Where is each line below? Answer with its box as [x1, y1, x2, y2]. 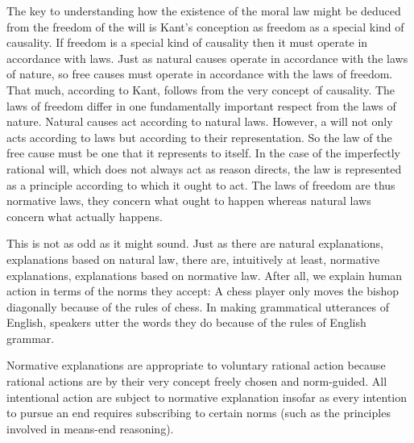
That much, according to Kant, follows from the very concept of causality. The [6, 81, 395, 98]
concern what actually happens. [6, 207, 163, 224]
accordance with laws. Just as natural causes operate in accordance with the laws [6, 49, 408, 66]
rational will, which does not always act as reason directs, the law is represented [6, 160, 402, 177]
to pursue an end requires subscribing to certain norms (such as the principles [6, 404, 391, 421]
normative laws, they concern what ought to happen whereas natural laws [6, 192, 371, 209]
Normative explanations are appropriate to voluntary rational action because [6, 357, 386, 374]
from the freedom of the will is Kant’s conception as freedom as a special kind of [6, 18, 404, 35]
